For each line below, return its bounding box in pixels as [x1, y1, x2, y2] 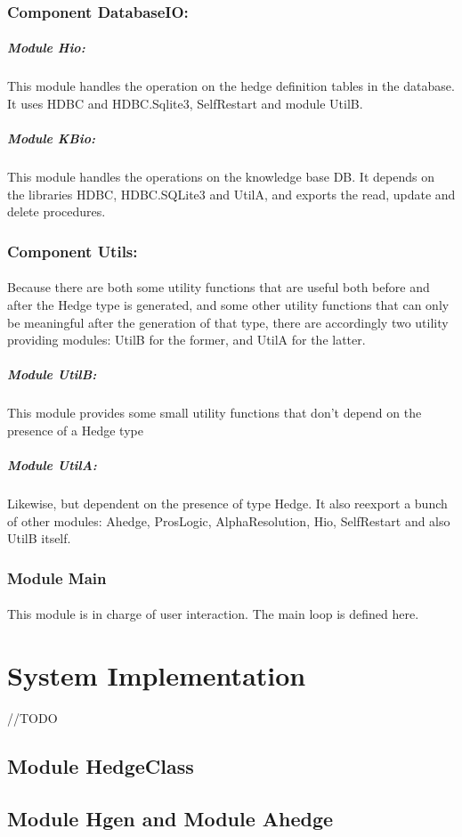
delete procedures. [7, 202, 106, 221]
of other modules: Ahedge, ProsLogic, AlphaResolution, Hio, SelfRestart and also [7, 511, 450, 530]
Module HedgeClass [7, 752, 194, 779]
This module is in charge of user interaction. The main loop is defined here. [7, 605, 419, 623]
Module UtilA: [7, 456, 97, 475]
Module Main [7, 566, 107, 589]
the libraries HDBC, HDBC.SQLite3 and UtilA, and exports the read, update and [7, 184, 456, 203]
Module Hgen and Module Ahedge [7, 804, 334, 832]
